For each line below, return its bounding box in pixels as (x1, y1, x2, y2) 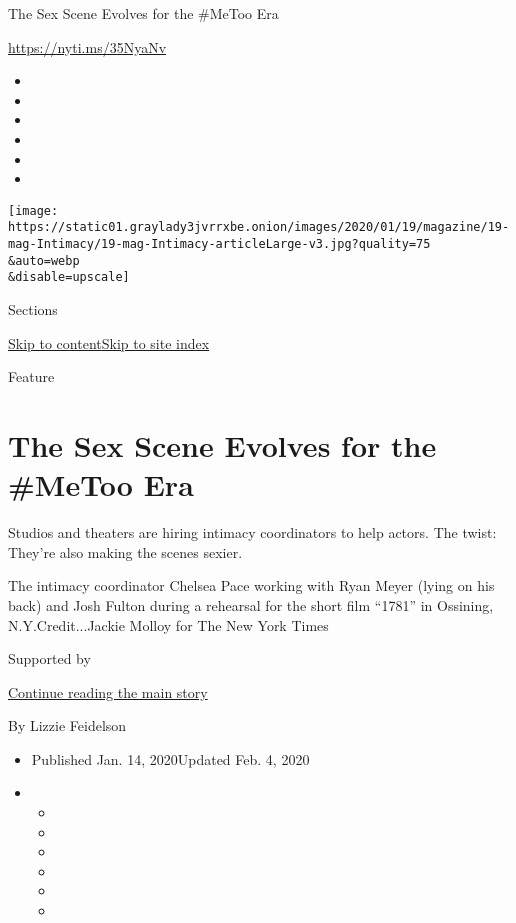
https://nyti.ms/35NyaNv (8, 36, 167, 57)
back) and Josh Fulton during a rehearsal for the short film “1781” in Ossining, (8, 594, 494, 615)
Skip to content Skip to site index (8, 332, 210, 353)
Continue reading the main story (8, 681, 208, 702)
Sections (8, 299, 58, 320)
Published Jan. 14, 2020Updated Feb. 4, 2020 (31, 748, 310, 769)
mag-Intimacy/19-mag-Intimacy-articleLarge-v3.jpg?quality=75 (8, 237, 431, 252)
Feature (8, 366, 55, 387)
